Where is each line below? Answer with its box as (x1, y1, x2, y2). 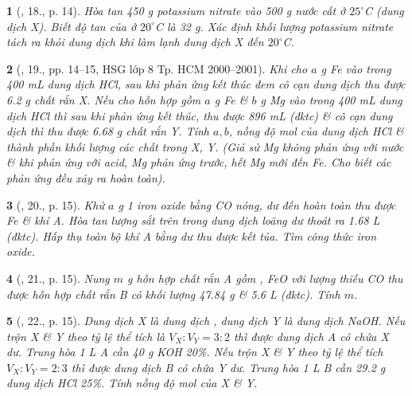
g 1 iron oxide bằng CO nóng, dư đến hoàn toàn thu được (118, 196, 396, 213)
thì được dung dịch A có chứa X (234, 327, 389, 344)
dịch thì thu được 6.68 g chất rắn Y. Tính (6, 123, 210, 139)
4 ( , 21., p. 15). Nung (6, 269, 110, 286)
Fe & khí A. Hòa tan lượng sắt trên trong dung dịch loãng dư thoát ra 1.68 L (6, 212, 380, 229)
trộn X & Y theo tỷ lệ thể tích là (6, 327, 165, 344)
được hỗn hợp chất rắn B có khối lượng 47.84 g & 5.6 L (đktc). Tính (6, 285, 340, 302)
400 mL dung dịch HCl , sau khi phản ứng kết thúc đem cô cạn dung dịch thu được (6, 76, 406, 92)
